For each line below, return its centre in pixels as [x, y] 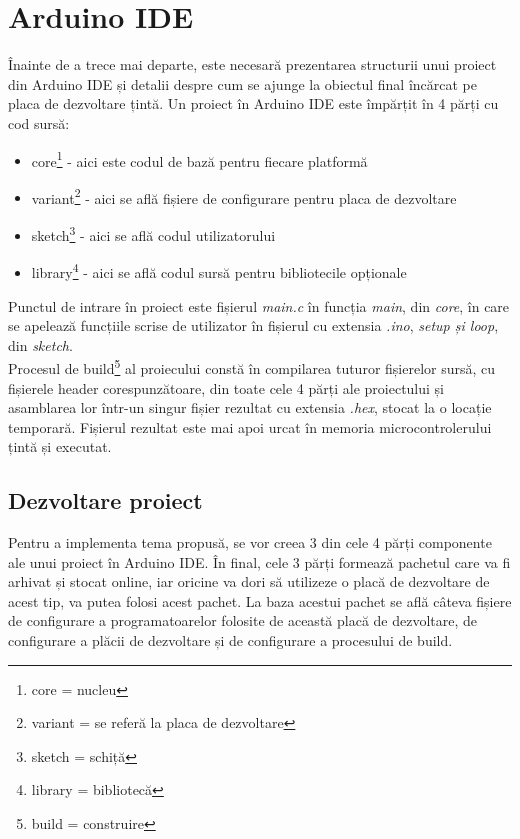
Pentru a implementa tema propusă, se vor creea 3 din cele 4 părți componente [250, 542]
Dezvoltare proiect [105, 500]
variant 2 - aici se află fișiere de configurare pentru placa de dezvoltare [244, 196]
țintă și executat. [60, 446]
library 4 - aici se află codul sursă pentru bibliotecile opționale [219, 270]
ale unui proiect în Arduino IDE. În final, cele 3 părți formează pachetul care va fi [259, 561]
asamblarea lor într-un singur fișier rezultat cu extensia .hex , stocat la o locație [250, 407]
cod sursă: [39, 122]
